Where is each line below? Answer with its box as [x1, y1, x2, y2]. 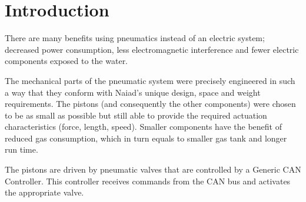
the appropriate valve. [5, 186, 84, 198]
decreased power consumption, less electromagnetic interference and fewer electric [5, 43, 299, 55]
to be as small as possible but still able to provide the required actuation [5, 109, 267, 121]
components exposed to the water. [5, 55, 128, 67]
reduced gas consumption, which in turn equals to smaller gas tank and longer [5, 132, 287, 144]
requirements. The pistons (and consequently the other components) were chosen [5, 97, 296, 110]
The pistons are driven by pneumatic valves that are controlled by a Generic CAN [5, 163, 301, 176]
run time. [5, 143, 38, 156]
